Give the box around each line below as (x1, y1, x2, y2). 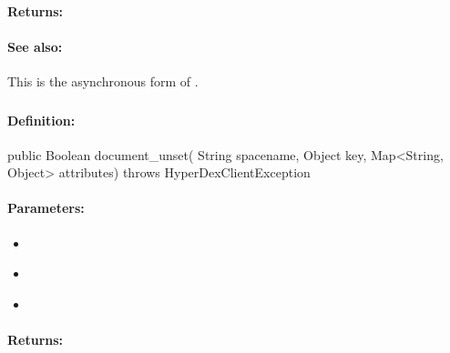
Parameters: (7, 198, 85, 217)
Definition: (7, 110, 76, 129)
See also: (7, 36, 63, 55)
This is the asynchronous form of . (7, 71, 199, 90)
